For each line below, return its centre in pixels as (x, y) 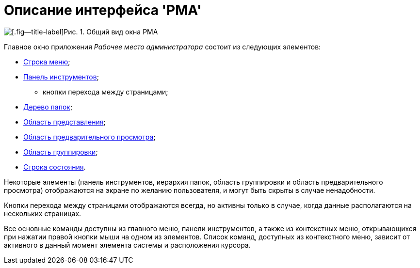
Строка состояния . (55, 167)
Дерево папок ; (48, 107)
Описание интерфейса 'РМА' (103, 10)
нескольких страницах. (43, 213)
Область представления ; (65, 122)
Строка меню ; (47, 62)
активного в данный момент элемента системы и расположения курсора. (127, 245)
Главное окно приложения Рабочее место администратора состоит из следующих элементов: (162, 47)
